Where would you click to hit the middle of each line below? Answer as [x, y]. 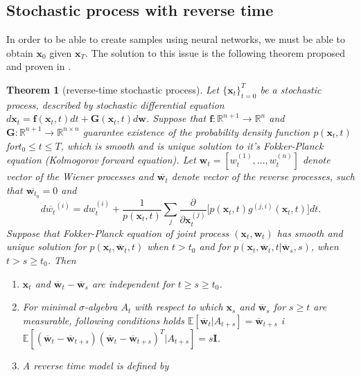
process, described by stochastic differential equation [115, 104]
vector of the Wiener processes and [80, 176]
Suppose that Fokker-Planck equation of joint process [118, 233]
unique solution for [46, 246]
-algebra [101, 307]
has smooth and [310, 233]
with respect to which [179, 307]
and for [215, 246]
